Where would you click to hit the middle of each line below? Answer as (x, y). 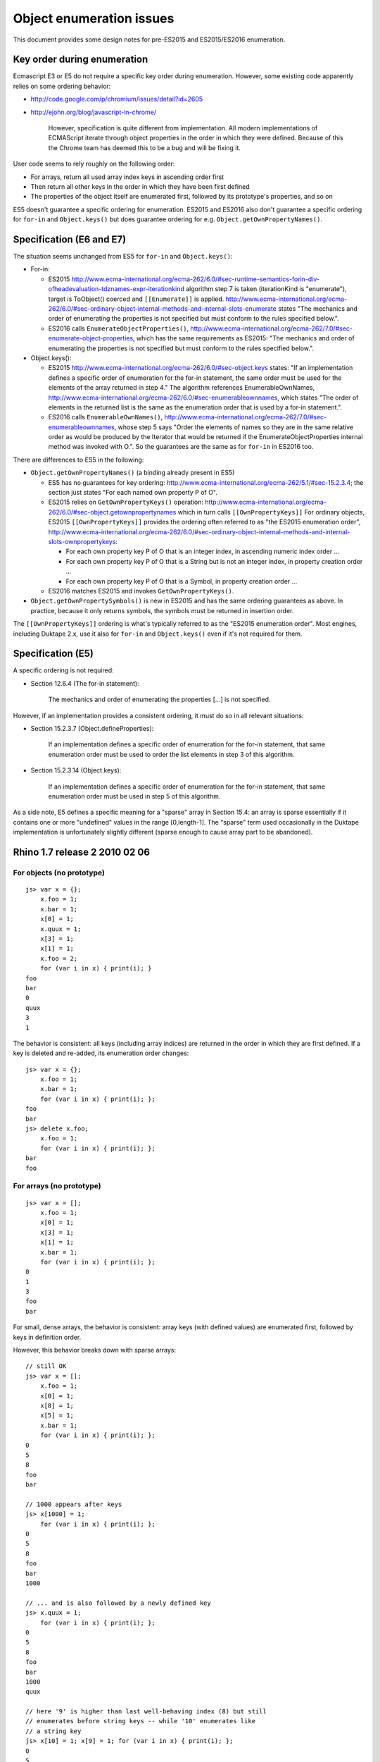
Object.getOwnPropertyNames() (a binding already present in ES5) (133, 473)
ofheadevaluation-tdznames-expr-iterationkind (116, 289)
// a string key (53, 1731)
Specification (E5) (53, 654)
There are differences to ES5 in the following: (78, 460)
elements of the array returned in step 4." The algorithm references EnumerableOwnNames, (182, 388)
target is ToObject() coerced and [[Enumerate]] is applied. (136, 299)
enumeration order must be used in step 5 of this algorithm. (134, 796)
